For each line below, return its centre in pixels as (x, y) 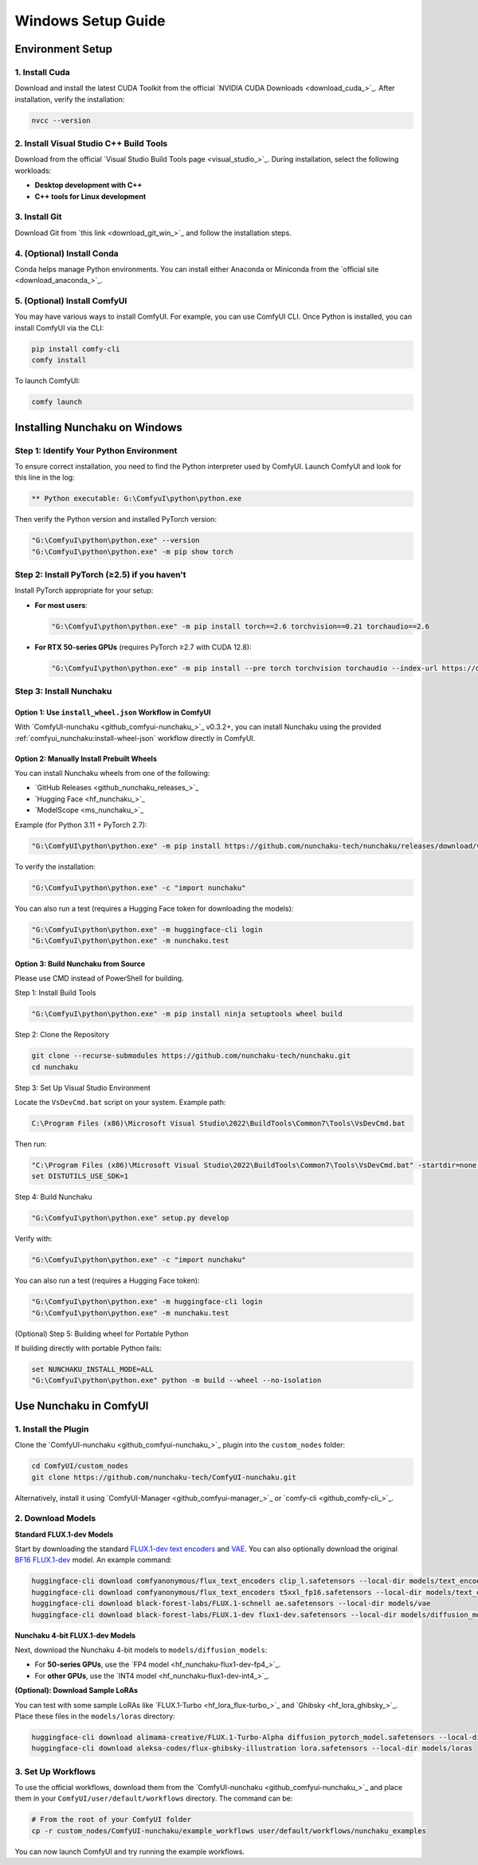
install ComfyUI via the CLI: (59, 327)
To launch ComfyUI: (47, 381)
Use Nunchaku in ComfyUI (82, 1406)
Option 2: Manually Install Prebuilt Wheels (86, 758)
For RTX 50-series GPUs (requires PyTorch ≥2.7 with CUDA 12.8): (143, 647)
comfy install (59, 360)
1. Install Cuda (43, 72)
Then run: (31, 1144)
